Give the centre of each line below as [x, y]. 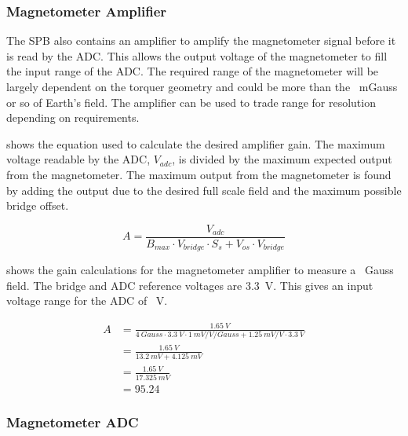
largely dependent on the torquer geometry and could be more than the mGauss [202, 86]
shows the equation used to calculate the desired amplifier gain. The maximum [196, 143]
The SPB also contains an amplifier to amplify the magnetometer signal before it [201, 40]
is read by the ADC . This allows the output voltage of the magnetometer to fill [197, 55]
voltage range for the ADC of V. [87, 300]
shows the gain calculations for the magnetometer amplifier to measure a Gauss [200, 270]
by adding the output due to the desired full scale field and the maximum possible [204, 190]
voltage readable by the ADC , [78, 159]
